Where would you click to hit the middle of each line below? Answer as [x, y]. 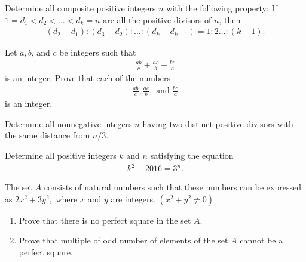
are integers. [133, 198]
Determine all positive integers [61, 155]
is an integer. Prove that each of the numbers [88, 78]
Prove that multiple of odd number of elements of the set [123, 240]
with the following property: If [222, 8]
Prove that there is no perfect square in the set [105, 220]
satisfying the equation [192, 155]
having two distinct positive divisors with [218, 123]
